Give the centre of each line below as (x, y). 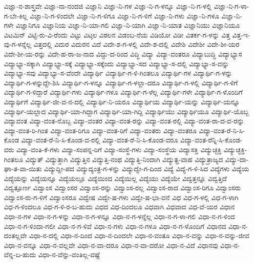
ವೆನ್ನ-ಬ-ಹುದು (20, 254)
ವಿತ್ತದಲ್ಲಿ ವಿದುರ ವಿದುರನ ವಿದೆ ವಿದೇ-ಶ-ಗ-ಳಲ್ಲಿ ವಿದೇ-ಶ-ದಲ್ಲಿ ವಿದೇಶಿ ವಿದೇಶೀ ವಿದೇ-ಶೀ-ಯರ (137, 44)
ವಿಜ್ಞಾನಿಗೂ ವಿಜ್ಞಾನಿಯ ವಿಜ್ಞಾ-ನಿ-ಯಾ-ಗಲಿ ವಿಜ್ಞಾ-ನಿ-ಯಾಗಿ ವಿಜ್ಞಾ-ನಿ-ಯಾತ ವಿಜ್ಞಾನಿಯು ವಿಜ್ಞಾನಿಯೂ (128, 25)
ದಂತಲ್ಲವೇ (15, 235)
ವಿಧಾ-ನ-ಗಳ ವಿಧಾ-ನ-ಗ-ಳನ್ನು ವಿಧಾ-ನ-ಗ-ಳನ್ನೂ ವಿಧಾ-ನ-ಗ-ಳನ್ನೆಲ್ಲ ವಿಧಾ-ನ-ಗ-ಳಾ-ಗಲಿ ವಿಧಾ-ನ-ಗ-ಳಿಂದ (119, 216)
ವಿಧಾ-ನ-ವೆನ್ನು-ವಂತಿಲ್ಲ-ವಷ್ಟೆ (69, 254)
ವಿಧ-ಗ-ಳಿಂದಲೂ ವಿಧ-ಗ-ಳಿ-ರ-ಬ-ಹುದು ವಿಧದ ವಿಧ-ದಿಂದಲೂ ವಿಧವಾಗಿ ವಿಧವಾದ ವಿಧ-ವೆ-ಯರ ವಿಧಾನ (119, 207)
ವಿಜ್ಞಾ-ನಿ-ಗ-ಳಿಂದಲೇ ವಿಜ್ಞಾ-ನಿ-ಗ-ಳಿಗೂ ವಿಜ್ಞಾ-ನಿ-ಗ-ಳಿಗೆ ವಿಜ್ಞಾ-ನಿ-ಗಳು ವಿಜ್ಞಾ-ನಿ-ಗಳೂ (125, 15)
